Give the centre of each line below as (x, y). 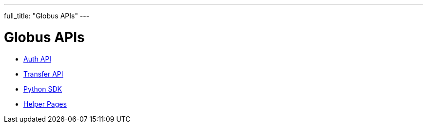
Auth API (38, 59)
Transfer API (43, 74)
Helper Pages (45, 104)
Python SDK (43, 89)
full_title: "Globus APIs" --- (47, 16)
